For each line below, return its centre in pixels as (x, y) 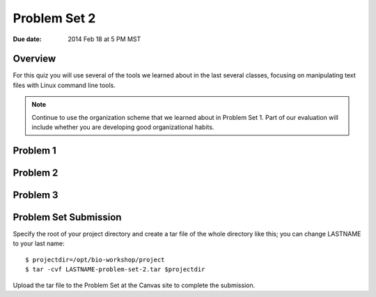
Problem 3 (36, 195)
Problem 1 (35, 150)
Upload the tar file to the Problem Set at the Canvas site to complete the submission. (134, 285)
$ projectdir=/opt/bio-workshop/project (95, 259)
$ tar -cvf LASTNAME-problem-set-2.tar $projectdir (115, 269)
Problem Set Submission (67, 217)
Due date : (27, 39)
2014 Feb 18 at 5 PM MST (104, 39)
